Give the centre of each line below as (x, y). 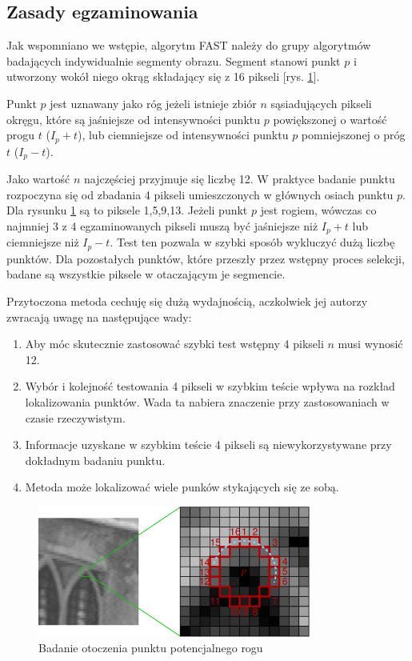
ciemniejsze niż (43, 242)
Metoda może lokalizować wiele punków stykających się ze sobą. (182, 487)
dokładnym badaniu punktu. (95, 460)
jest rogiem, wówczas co (318, 210)
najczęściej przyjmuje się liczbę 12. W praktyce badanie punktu (239, 179)
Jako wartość (38, 179)
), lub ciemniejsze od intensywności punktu (183, 135)
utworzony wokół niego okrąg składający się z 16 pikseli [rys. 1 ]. (163, 76)
